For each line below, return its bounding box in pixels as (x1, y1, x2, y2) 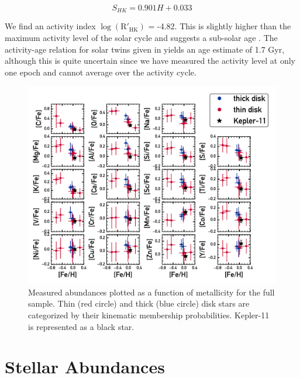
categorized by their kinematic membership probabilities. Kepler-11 (28, 309, 270, 321)
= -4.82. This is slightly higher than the (148, 20, 291, 32)
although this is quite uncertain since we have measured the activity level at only (5, 54, 295, 67)
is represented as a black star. (28, 320, 135, 332)
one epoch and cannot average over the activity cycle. (5, 66, 196, 78)
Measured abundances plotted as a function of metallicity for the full (28, 286, 275, 298)
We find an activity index (5, 20, 96, 32)
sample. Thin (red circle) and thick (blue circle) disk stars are (28, 297, 250, 310)
